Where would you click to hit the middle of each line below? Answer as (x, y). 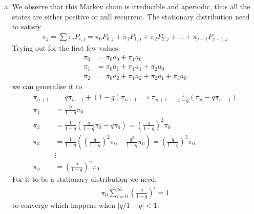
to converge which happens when (63, 205)
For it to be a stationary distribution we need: (84, 178)
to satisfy (26, 26)
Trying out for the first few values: (66, 48)
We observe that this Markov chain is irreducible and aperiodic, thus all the (131, 6)
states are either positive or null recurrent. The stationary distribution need (131, 16)
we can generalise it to (47, 86)
